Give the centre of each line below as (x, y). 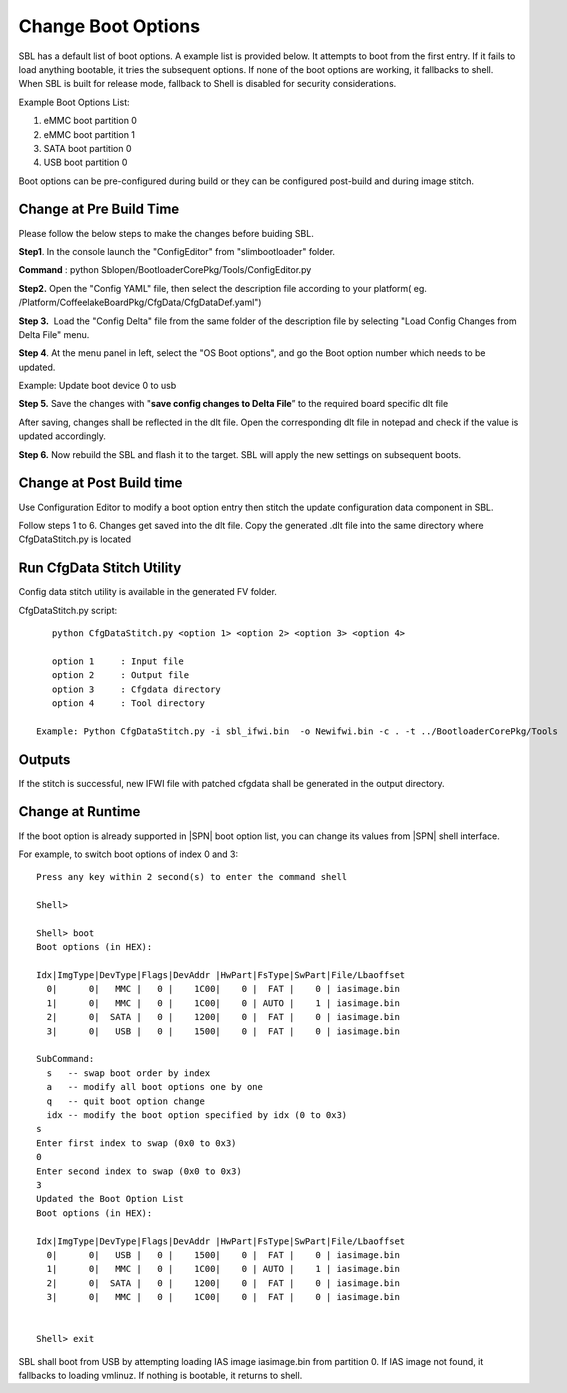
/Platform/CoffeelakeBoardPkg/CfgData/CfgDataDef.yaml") (140, 302)
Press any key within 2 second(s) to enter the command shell (192, 877)
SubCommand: (65, 1059)
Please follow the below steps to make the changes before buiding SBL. (166, 233)
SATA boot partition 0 (87, 148)
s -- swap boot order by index (128, 1073)
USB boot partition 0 (85, 162)
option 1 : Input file (118, 661)
